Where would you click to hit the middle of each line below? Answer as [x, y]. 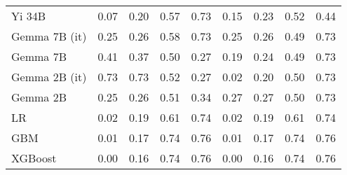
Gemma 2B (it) [49, 77]
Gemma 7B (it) [49, 36]
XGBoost [34, 158]
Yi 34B [29, 16]
